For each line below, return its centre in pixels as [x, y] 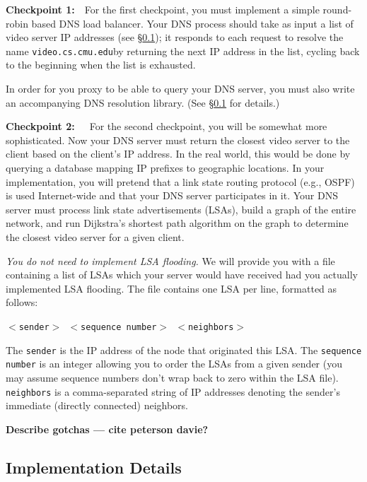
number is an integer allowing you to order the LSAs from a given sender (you [174, 364]
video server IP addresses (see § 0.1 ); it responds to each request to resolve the [175, 37]
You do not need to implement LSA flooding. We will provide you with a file [170, 260]
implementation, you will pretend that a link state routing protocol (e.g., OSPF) [180, 181]
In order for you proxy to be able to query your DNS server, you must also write [180, 89]
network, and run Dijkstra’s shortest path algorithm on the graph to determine [177, 223]
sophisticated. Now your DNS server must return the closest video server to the [178, 140]
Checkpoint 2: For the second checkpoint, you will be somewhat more [167, 126]
